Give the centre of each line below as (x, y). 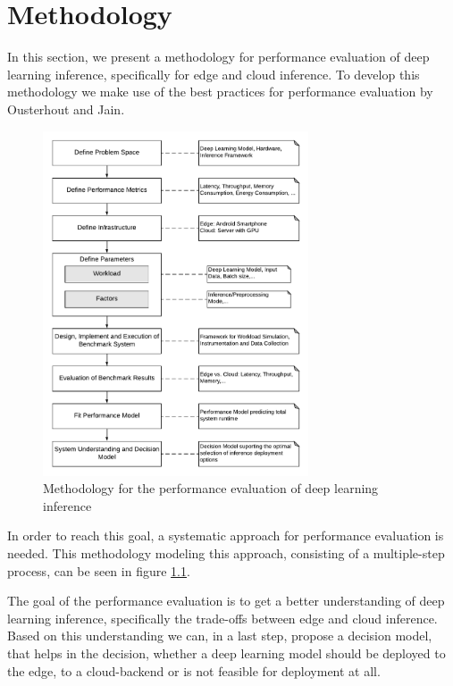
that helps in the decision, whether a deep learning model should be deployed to (226, 653)
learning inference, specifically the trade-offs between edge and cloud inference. (222, 618)
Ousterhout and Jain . (66, 109)
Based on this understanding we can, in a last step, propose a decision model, (220, 636)
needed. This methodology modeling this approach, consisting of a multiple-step (226, 553)
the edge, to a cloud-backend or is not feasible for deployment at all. (194, 670)
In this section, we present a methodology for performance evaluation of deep (218, 57)
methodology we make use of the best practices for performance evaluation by (220, 92)
